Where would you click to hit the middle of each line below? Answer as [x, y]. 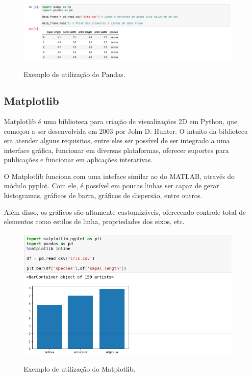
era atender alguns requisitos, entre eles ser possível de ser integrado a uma [117, 140]
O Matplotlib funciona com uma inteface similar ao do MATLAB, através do [119, 176]
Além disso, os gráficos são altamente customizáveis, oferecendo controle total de [125, 212]
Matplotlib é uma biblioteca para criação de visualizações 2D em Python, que [121, 121]
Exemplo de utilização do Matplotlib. [80, 369]
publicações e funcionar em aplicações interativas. [78, 160]
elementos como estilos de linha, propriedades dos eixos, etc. [94, 221]
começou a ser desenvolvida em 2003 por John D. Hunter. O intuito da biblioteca [126, 131]
